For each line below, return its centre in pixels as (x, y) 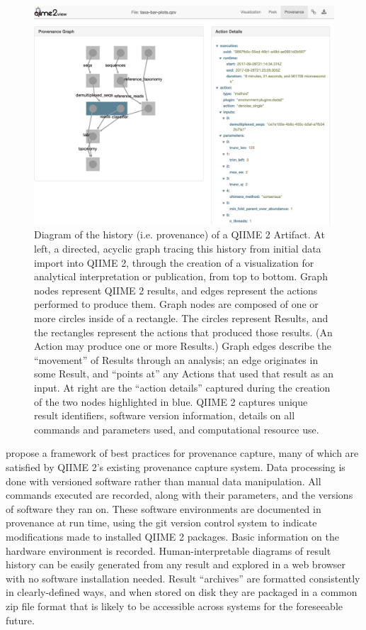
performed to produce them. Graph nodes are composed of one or (176, 304)
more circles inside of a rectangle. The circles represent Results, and (181, 318)
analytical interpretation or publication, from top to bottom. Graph (181, 276)
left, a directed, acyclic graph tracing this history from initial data (178, 249)
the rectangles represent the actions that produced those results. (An (183, 332)
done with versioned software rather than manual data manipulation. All (164, 481)
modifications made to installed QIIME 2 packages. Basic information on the (172, 536)
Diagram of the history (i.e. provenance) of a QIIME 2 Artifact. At (179, 234)
